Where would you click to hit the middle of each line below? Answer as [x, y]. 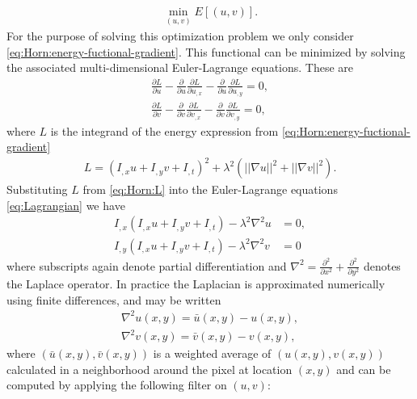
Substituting [37, 189]
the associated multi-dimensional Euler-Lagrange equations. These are [180, 67]
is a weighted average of [212, 353]
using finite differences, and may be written [114, 299]
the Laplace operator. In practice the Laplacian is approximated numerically [196, 283]
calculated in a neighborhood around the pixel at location [150, 369]
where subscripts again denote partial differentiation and [147, 265]
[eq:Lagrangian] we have [66, 205]
